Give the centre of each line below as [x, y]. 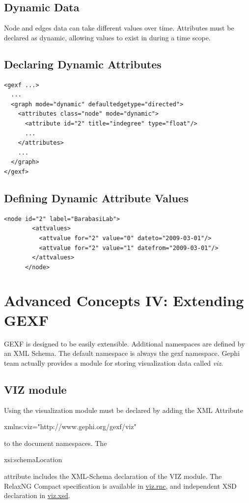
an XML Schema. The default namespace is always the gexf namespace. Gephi [122, 353]
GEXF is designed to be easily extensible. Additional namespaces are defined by [124, 343]
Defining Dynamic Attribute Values [96, 198]
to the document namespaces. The [55, 443]
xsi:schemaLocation [33, 459]
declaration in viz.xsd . [37, 495]
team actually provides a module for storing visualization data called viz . [114, 362]
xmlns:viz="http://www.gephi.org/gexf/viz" [70, 426]
